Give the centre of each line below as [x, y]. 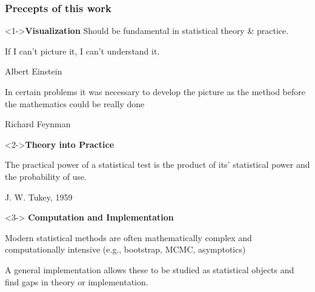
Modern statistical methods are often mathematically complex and [128, 237]
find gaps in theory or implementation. [77, 281]
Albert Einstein [34, 71]
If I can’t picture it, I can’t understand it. [82, 51]
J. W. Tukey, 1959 [39, 197]
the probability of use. [46, 176]
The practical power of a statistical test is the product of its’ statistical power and [157, 164]
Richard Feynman [38, 124]
